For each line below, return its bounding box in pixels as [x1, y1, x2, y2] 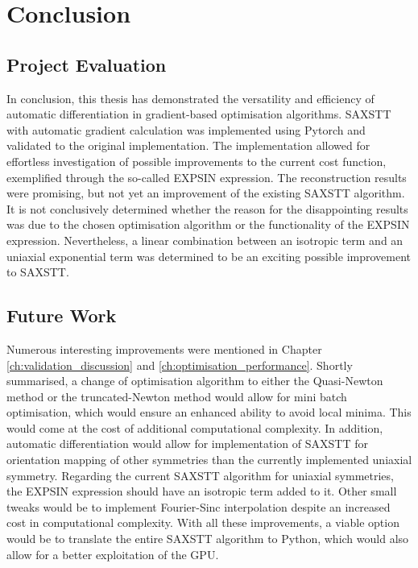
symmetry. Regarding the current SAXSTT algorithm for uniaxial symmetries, [6, 466, 394, 483]
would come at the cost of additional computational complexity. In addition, [6, 419, 383, 436]
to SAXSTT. [6, 263, 69, 280]
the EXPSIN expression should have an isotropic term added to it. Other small [6, 483, 397, 500]
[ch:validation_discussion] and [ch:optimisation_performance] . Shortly [6, 356, 353, 373]
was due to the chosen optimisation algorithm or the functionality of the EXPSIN [6, 216, 410, 233]
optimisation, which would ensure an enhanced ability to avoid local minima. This [6, 404, 412, 421]
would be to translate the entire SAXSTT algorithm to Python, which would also [6, 530, 409, 547]
